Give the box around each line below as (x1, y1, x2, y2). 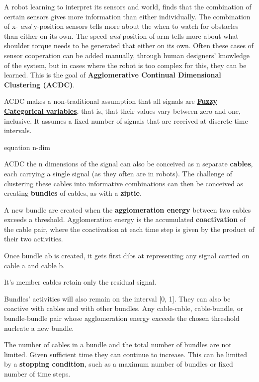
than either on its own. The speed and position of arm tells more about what (4, 30, 239, 41)
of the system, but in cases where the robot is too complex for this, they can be (4, 60, 247, 70)
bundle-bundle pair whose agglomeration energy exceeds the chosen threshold (4, 313, 240, 323)
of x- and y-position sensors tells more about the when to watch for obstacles (4, 21, 239, 31)
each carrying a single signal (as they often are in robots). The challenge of (4, 168, 232, 178)
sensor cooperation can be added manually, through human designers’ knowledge (4, 50, 250, 60)
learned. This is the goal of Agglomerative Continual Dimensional (4, 70, 221, 80)
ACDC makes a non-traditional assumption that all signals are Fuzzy (4, 96, 217, 106)
